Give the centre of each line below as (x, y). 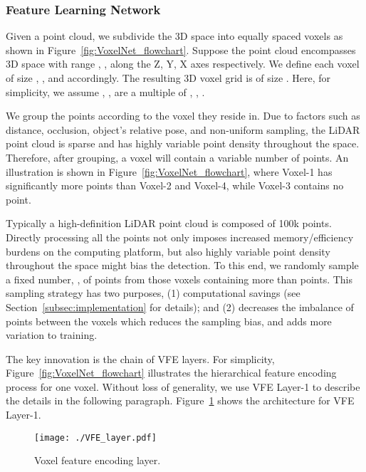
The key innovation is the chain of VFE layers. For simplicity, (140, 358)
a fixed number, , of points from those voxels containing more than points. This (179, 279)
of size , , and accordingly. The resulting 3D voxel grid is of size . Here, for (168, 78)
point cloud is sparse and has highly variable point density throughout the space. (183, 143)
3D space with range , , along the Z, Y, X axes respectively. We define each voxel (183, 64)
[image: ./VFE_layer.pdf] (95, 437)
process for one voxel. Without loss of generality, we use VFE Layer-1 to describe (183, 386)
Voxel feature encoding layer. (98, 460)
